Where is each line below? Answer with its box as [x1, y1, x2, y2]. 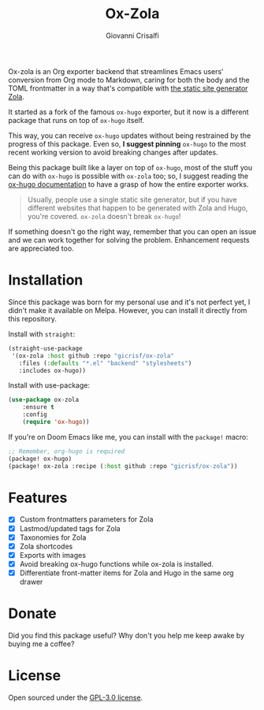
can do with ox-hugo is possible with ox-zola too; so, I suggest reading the [8, 171, 249, 180]
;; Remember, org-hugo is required [8, 447, 125, 455]
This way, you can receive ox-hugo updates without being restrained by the [8, 131, 251, 140]
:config [22, 411, 47, 418]
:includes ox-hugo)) [18, 366, 87, 374]
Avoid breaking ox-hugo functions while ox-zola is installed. [19, 559, 214, 568]
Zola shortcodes [19, 541, 73, 551]
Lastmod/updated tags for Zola [19, 523, 121, 533]
